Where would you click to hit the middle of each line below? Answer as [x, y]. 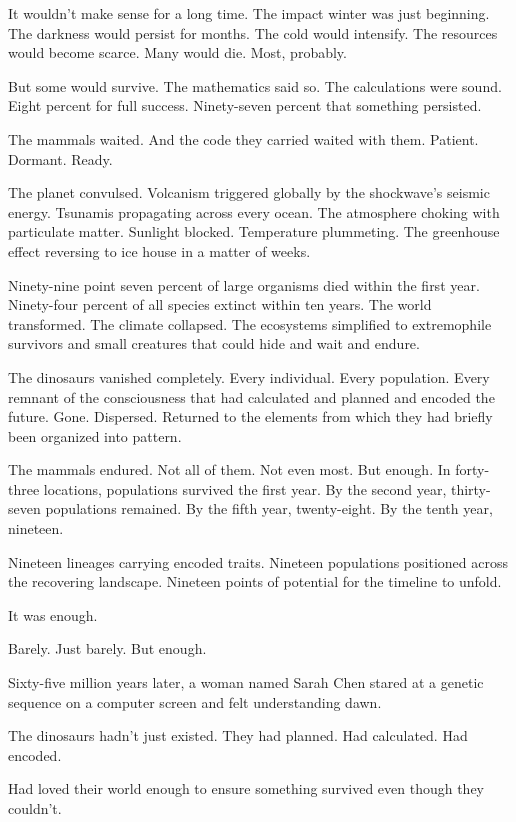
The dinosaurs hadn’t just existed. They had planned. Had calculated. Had [238, 735]
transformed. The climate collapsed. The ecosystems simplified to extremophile [250, 323]
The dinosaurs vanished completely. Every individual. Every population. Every [249, 376]
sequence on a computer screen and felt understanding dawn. [195, 701]
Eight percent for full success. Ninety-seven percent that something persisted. [245, 105]
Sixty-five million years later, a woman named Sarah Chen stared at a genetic [246, 682]
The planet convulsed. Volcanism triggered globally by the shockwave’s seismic [249, 192]
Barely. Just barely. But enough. [107, 648]
